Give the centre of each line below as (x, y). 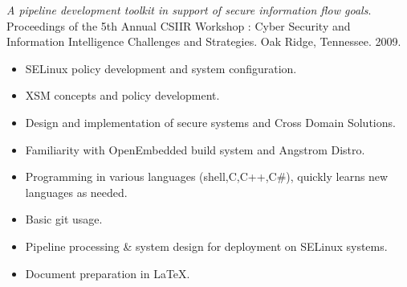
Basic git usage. (64, 219)
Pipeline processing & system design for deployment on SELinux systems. (206, 246)
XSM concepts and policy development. (122, 95)
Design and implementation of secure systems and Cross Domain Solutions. (210, 122)
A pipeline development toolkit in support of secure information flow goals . (189, 10)
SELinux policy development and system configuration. (161, 68)
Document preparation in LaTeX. (108, 273)
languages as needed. (76, 192)
